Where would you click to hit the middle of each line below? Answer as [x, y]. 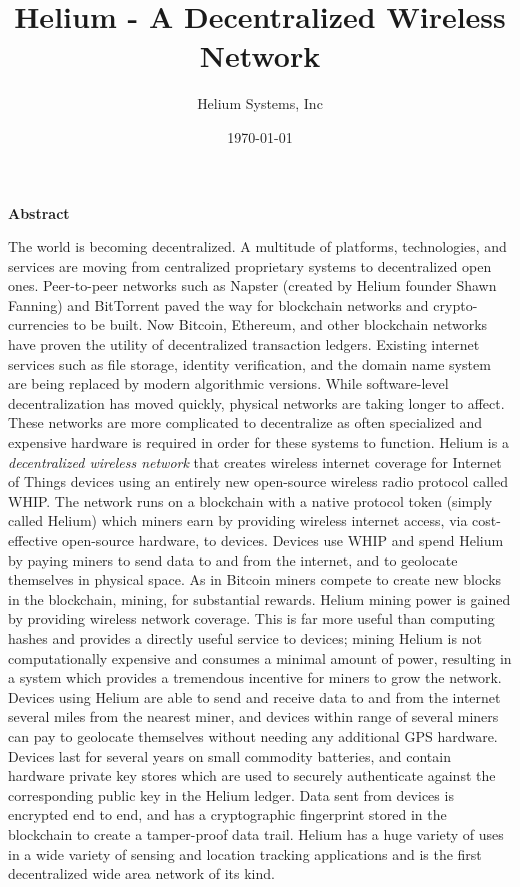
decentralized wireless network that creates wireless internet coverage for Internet [255, 461]
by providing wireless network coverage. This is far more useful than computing [251, 618]
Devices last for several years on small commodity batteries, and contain [229, 755]
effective [33, 540]
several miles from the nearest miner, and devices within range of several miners [253, 716]
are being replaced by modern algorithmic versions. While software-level [228, 383]
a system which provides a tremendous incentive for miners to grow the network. [255, 677]
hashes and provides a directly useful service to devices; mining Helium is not [245, 637]
